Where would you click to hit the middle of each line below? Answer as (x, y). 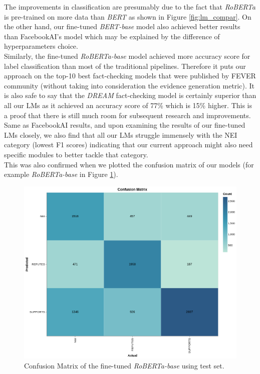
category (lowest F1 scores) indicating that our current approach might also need (128, 145)
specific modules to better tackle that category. (76, 154)
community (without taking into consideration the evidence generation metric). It (129, 85)
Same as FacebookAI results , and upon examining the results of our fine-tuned (125, 125)
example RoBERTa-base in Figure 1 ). (61, 174)
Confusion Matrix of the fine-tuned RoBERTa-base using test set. (124, 365)
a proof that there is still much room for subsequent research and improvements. (127, 115)
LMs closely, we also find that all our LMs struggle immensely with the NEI (121, 134)
